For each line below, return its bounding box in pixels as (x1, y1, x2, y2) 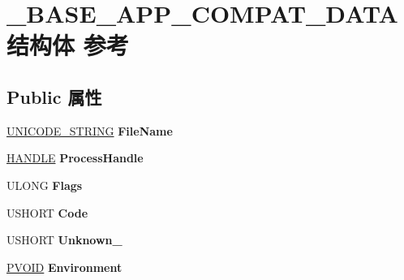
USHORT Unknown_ (6, 231, 122, 248)
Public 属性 (6, 84, 102, 109)
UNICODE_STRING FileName (6, 122, 173, 139)
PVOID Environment (6, 258, 122, 275)
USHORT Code (6, 204, 88, 221)
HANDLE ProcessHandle (6, 149, 144, 166)
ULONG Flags (6, 176, 83, 193)
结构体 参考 (6, 28, 129, 62)
